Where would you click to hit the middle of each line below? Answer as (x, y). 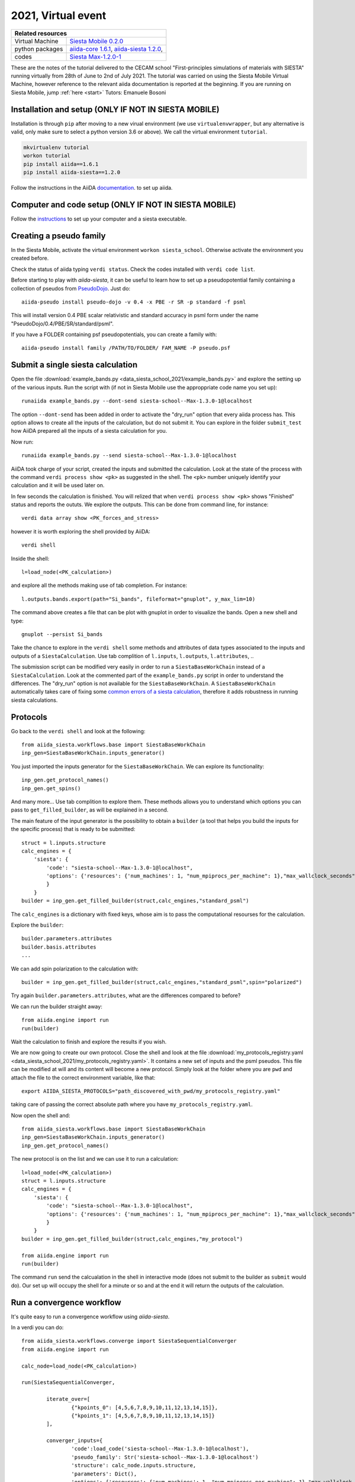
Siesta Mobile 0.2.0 (96, 41)
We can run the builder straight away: (57, 1006)
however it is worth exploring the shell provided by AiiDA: (81, 531)
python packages (39, 49)
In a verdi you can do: (37, 1327)
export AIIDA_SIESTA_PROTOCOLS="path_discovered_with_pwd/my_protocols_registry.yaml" (151, 1091)
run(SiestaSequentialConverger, (68, 1382)
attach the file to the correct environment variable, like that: (83, 1077)
